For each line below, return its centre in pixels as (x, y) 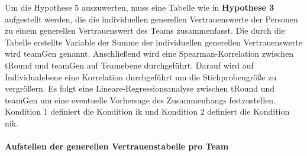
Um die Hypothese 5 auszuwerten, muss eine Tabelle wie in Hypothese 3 (140, 7)
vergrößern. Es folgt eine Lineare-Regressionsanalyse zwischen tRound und (140, 88)
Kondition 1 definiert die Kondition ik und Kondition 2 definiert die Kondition (147, 111)
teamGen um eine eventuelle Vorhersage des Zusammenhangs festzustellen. (140, 100)
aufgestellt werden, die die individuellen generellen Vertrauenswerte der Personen (151, 19)
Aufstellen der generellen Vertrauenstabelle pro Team (117, 146)
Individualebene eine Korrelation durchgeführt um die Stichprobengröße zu (141, 77)
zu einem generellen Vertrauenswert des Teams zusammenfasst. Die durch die (145, 30)
